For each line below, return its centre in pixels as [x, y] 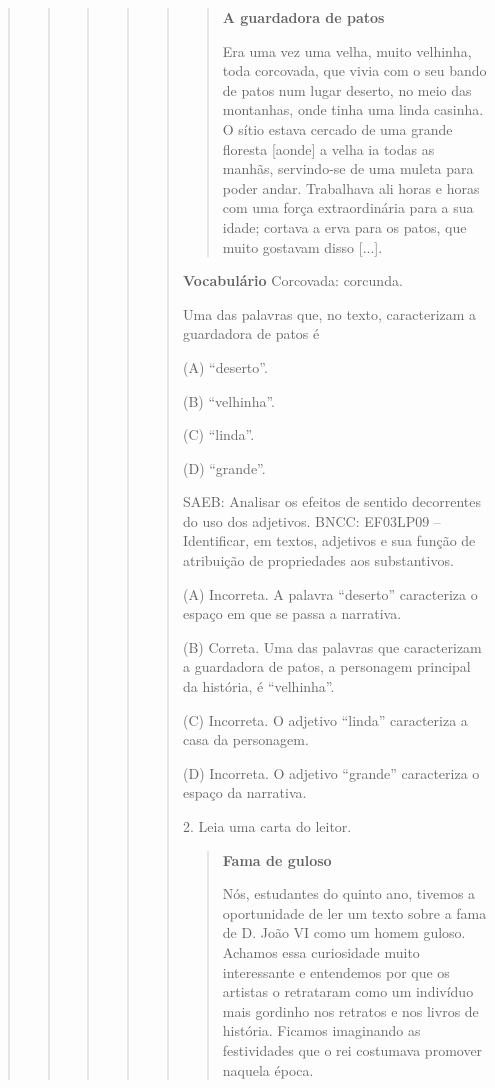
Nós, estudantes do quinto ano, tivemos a [349, 893]
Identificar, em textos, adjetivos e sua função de [329, 540]
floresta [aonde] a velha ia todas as [328, 148]
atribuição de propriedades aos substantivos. [318, 560]
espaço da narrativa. [244, 792]
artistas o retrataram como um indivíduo [348, 991]
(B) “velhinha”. [228, 400]
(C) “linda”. [218, 434]
